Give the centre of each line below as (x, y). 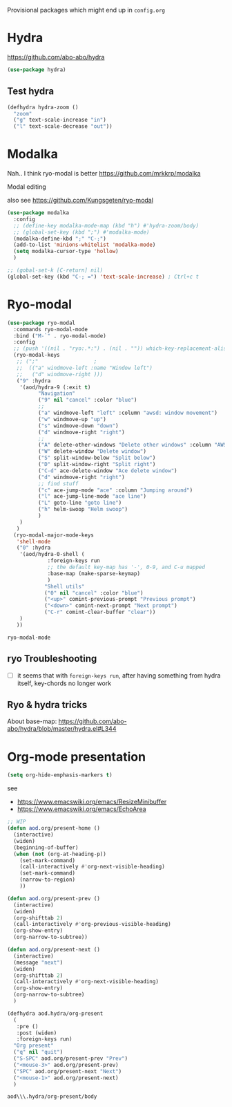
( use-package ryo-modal (41, 323)
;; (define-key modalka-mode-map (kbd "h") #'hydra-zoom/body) (106, 225)
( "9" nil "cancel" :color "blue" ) (87, 400)
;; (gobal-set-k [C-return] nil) (55, 270)
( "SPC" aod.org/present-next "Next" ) (68, 1071)
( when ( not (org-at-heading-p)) (60, 854)
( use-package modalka (38, 213)
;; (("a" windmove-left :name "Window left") (85, 368)
